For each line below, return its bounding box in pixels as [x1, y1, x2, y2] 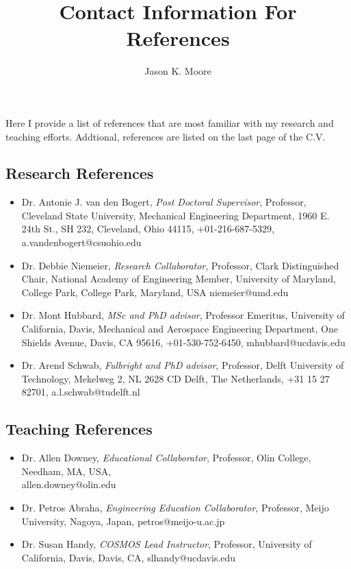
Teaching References [5, 418, 153, 439]
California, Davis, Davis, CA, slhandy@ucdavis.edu [21, 550, 236, 564]
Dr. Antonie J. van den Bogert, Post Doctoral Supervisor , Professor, [21, 195, 307, 209]
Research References [5, 162, 154, 184]
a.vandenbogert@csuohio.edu [21, 235, 142, 250]
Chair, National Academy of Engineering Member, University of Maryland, [21, 271, 336, 286]
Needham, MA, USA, [21, 463, 112, 478]
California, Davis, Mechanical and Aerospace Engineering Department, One [21, 322, 338, 336]
